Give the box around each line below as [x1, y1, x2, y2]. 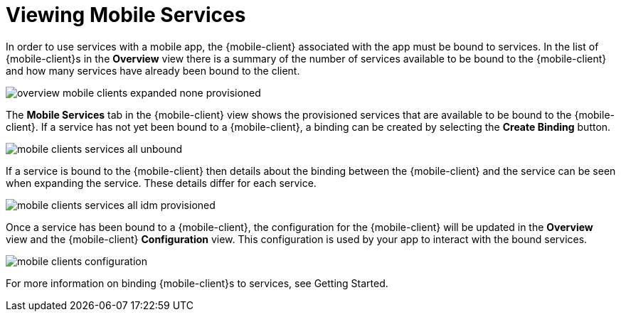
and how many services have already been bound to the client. [6, 64, 300, 77]
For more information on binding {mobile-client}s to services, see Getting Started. [6, 276, 388, 289]
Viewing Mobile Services [6, 3, 246, 27]
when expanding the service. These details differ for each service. [6, 176, 317, 189]
